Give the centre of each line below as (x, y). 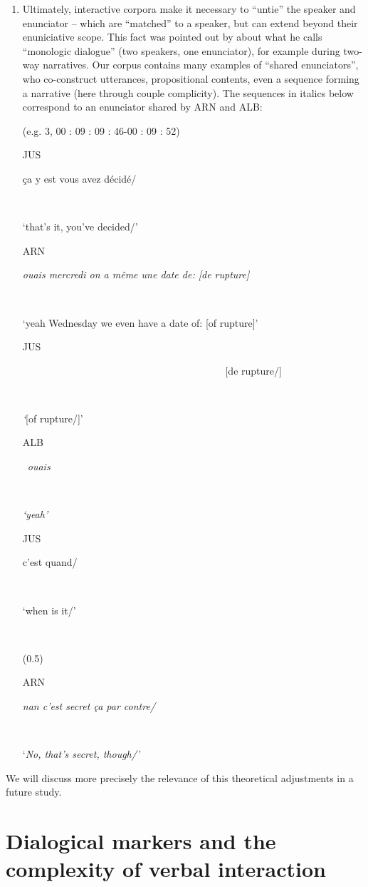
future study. (34, 792)
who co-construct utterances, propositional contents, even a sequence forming (191, 78)
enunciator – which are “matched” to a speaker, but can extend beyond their (190, 22)
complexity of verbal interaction (166, 869)
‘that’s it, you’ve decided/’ (80, 227)
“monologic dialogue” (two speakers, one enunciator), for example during (181, 50)
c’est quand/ (50, 562)
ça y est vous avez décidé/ (79, 178)
